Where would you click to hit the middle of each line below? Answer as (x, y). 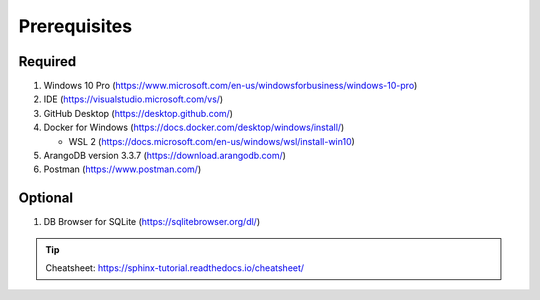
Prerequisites (75, 26)
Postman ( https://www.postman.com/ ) (122, 169)
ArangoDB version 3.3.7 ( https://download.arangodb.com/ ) (165, 156)
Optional (46, 198)
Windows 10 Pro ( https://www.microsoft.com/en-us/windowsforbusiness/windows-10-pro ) (230, 86)
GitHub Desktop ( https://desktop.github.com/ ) (138, 113)
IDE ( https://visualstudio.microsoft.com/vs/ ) (133, 99)
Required (47, 61)
